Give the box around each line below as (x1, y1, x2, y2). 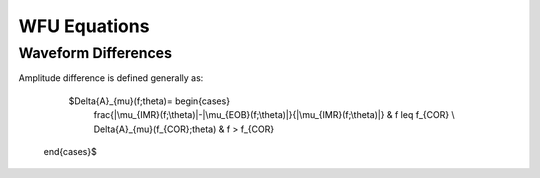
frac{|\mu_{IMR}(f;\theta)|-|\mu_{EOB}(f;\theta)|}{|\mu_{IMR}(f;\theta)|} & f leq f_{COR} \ (93, 109, 455, 121)
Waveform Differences (18, 44, 172, 62)
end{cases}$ (43, 145, 97, 157)
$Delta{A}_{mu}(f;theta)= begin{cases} (68, 95, 230, 107)
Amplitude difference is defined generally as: (18, 72, 204, 84)
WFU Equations (18, 15, 150, 37)
